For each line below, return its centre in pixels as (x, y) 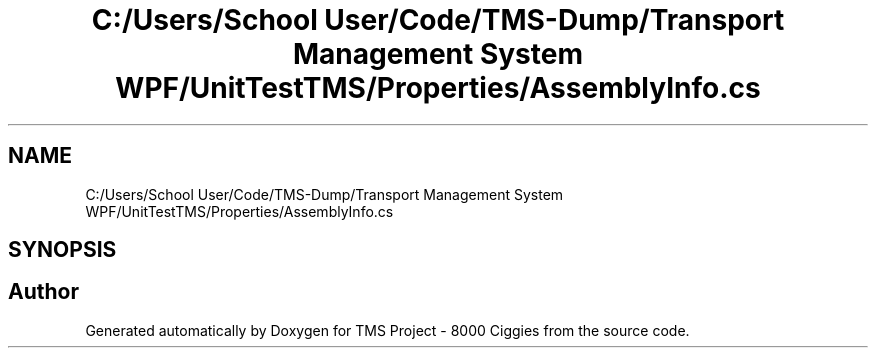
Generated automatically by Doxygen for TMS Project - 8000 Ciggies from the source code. (387, 330)
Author (43, 292)
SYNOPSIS (62, 250)
